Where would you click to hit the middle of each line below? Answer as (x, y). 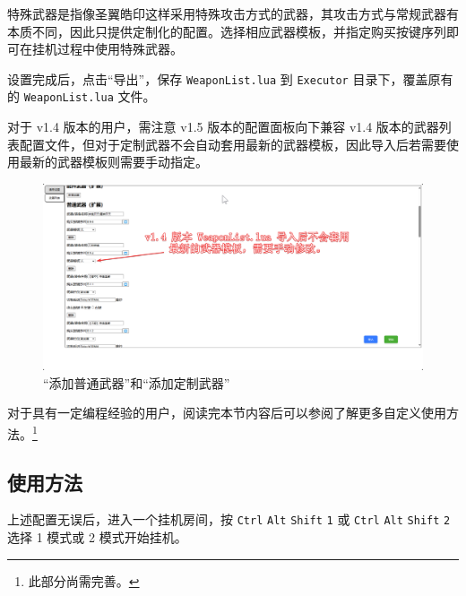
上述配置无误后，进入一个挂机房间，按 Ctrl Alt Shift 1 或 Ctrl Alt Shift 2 (229, 519)
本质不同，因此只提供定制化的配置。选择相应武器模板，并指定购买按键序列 (227, 31)
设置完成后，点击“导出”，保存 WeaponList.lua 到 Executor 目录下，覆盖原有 (230, 78)
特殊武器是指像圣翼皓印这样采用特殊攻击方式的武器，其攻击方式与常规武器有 (233, 13)
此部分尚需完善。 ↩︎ (84, 580)
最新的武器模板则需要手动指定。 (113, 162)
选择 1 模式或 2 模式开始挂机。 (97, 537)
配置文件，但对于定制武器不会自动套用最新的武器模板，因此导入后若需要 (233, 144)
